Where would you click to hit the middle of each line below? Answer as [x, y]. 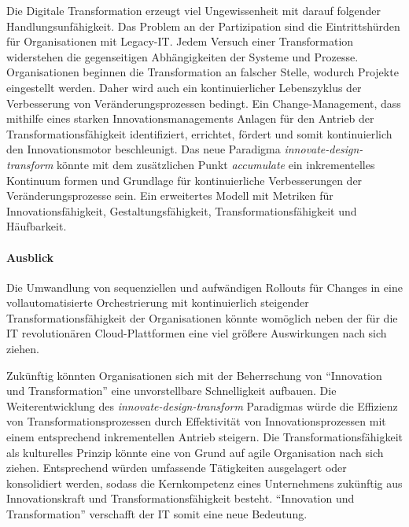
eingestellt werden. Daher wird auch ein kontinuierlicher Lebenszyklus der [184, 87]
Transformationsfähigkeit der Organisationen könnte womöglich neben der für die [202, 317]
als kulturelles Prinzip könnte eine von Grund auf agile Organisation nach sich [195, 452]
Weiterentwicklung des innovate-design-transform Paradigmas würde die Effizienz [202, 405]
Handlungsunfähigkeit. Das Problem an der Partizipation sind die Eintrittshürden [203, 26]
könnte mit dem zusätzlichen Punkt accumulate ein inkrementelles [216, 164]
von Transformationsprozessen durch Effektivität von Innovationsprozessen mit [196, 421]
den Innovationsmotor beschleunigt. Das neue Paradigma [144, 149]
